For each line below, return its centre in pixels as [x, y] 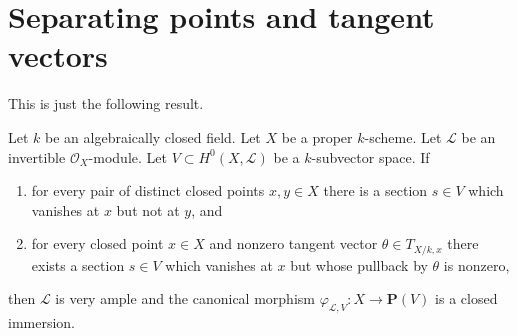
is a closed [466, 298]
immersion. [42, 322]
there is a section [375, 190]
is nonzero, [476, 264]
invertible [37, 156]
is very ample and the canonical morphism [185, 298]
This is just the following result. [106, 103]
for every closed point [97, 243]
